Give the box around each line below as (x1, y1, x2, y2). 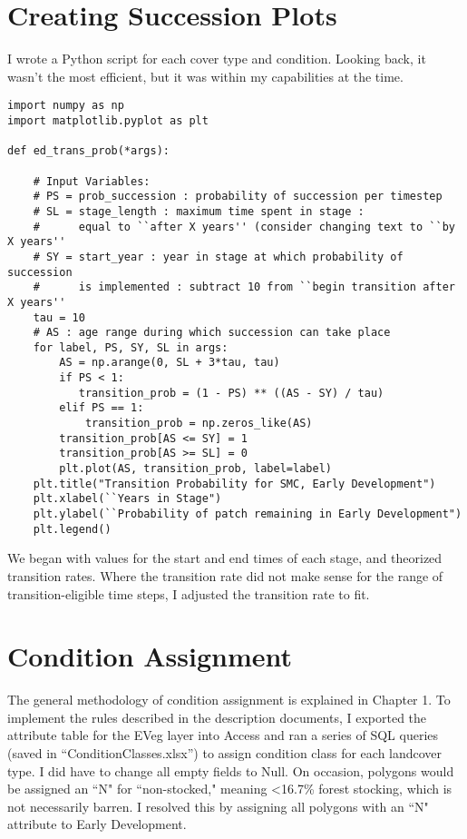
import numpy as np (7, 99, 124, 113)
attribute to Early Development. (7, 814, 187, 834)
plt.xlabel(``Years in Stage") (33, 492, 222, 506)
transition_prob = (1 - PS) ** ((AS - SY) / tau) (78, 386, 384, 400)
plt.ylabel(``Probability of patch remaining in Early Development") (33, 508, 462, 521)
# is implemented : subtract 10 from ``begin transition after (33, 281, 455, 294)
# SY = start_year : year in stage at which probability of (33, 250, 404, 263)
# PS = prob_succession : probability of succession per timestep (33, 190, 443, 203)
